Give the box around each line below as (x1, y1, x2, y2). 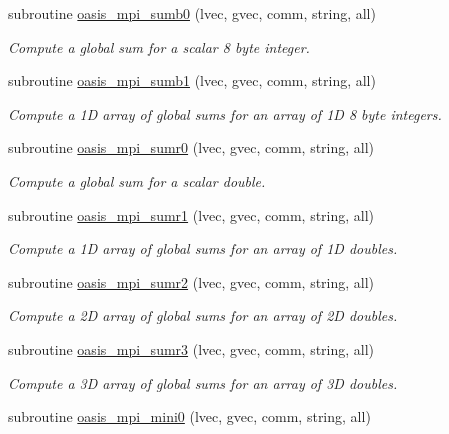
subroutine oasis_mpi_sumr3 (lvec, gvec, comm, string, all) (8, 338, 375, 359)
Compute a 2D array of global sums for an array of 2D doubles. (8, 305, 398, 326)
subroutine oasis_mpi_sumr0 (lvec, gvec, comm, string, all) (8, 137, 375, 158)
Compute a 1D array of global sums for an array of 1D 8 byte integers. (8, 103, 442, 124)
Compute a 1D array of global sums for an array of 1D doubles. (8, 238, 398, 259)
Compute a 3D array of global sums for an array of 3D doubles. (8, 372, 398, 393)
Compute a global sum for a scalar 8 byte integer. (8, 36, 310, 57)
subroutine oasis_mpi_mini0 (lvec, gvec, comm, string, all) (8, 406, 371, 427)
